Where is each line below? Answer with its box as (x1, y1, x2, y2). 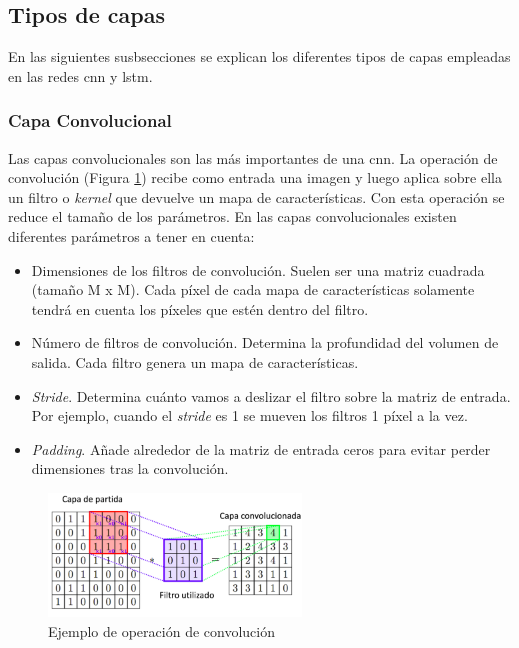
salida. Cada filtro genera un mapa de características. (31, 351, 359, 372)
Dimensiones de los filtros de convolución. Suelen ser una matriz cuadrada (31, 259, 485, 280)
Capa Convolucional (8, 108, 172, 133)
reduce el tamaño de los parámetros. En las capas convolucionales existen (8, 206, 457, 227)
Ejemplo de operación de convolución (48, 620, 275, 641)
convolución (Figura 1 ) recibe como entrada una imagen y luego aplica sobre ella (8, 167, 502, 188)
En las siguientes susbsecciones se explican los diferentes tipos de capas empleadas (8, 46, 511, 67)
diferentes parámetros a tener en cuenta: (8, 225, 255, 246)
